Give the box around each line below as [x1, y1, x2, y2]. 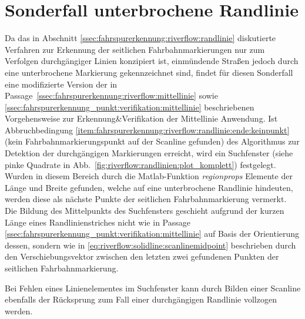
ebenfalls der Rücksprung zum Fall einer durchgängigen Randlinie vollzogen [5, 293, 277, 305]
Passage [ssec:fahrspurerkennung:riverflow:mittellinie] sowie [5, 89, 218, 102]
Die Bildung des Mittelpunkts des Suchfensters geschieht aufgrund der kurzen [5, 204, 284, 217]
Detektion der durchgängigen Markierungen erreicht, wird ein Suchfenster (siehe [5, 147, 293, 159]
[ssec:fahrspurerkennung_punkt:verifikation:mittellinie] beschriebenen [5, 100, 254, 113]
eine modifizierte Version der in [5, 78, 118, 90]
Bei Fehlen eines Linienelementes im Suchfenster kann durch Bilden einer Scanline [5, 281, 301, 294]
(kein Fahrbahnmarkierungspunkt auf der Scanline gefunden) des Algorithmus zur [5, 135, 300, 147]
